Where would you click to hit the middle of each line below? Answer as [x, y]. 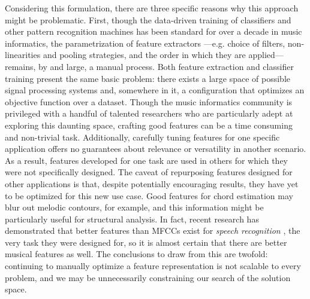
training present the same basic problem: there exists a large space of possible [148, 78]
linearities [23, 55]
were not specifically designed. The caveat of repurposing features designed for [149, 172]
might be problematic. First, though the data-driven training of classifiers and [148, 19]
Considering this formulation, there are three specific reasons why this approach [152, 8]
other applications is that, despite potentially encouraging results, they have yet [152, 183]
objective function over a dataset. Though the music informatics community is [149, 101]
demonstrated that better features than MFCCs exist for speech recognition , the [153, 231]
